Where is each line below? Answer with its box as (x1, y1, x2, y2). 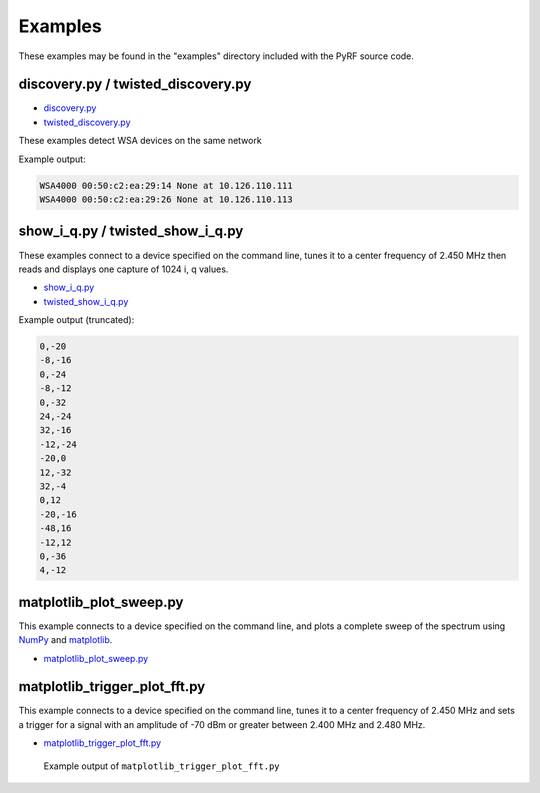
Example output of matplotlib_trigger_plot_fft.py (43, 760, 280, 772)
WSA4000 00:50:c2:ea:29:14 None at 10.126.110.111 (39, 180, 294, 191)
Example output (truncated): (18, 314, 135, 326)
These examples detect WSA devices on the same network (18, 135, 262, 147)
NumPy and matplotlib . (18, 634, 113, 646)
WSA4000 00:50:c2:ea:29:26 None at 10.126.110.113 (39, 194, 294, 205)
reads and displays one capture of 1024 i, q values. (18, 263, 229, 275)
